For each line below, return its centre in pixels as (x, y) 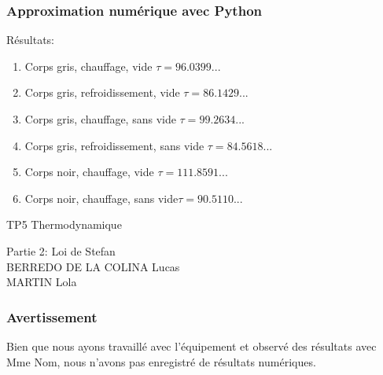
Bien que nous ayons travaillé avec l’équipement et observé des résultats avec (191, 346)
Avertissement (52, 316)
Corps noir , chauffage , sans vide (101, 198)
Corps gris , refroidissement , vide (102, 92)
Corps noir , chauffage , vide (89, 172)
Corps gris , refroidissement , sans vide (114, 145)
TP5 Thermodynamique (64, 224)
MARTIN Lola (42, 282)
